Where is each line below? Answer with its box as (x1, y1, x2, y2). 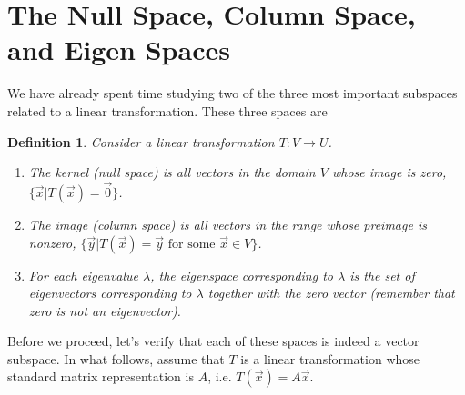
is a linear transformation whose (240, 349, 420, 368)
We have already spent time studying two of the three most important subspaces (7, 84, 458, 103)
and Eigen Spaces (7, 31, 230, 68)
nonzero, (28, 232, 76, 252)
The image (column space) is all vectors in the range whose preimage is (28, 214, 427, 233)
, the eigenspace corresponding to (150, 265, 333, 284)
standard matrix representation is (7, 367, 194, 386)
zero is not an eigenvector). (28, 301, 181, 320)
